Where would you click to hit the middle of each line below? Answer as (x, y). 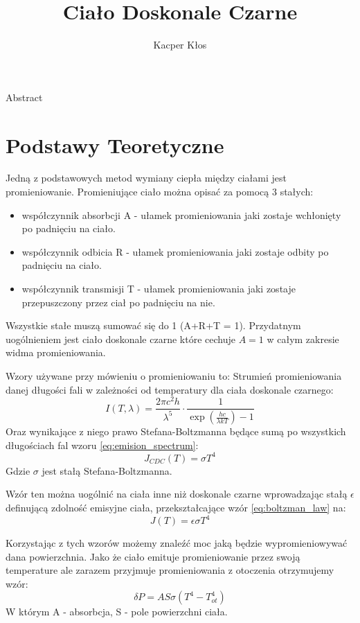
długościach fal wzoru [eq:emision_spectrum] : (102, 445)
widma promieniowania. (56, 352)
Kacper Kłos (180, 45)
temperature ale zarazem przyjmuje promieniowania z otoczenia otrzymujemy (170, 570)
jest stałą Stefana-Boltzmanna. (107, 470)
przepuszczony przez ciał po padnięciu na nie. (118, 302)
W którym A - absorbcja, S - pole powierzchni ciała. (117, 612)
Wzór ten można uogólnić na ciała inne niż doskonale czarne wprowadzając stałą (177, 494)
